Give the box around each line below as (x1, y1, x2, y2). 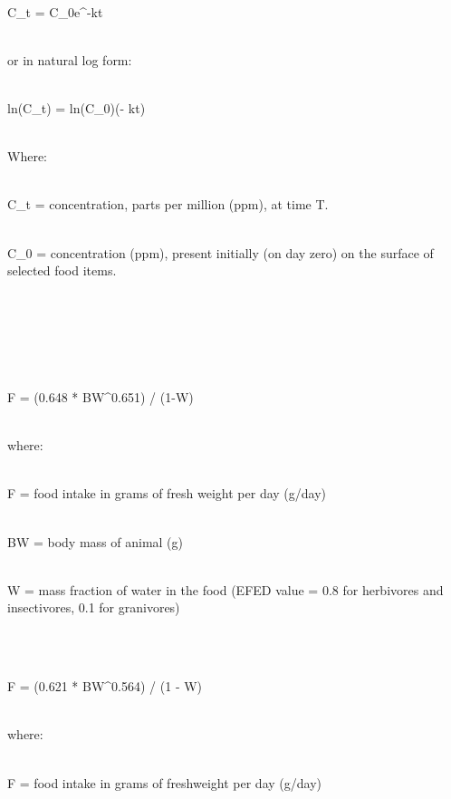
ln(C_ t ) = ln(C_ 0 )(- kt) (7, 98, 146, 117)
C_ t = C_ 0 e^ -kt (7, 2, 103, 21)
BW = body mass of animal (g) (7, 532, 184, 551)
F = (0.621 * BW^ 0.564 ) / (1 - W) (7, 677, 203, 696)
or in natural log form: (7, 50, 132, 69)
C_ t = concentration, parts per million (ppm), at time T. (7, 195, 329, 214)
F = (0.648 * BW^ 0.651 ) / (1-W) (7, 388, 194, 407)
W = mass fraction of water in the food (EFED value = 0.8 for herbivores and (7, 580, 444, 599)
